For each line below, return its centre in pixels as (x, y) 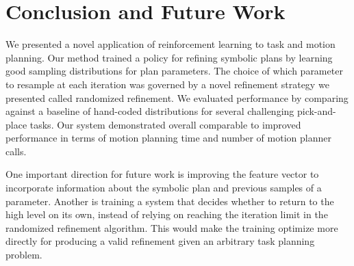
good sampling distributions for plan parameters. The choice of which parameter (174, 71)
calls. (16, 151)
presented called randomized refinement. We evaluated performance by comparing (177, 97)
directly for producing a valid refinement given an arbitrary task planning (160, 241)
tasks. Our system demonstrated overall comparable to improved (165, 124)
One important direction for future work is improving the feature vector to (162, 174)
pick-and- (316, 111)
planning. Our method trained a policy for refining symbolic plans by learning (169, 57)
